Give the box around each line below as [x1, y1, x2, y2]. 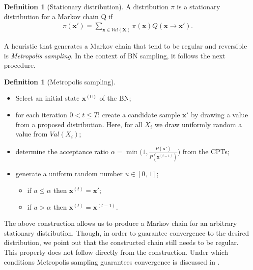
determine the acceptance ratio [15, 146, 109, 157]
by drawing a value [191, 109, 248, 120]
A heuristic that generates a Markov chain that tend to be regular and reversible [4, 41, 247, 51]
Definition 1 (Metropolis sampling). [4, 76, 116, 86]
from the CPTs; [182, 146, 229, 157]
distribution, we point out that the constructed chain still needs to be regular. [4, 237, 239, 247]
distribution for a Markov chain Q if [4, 11, 113, 21]
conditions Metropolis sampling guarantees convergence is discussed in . [4, 256, 220, 267]
